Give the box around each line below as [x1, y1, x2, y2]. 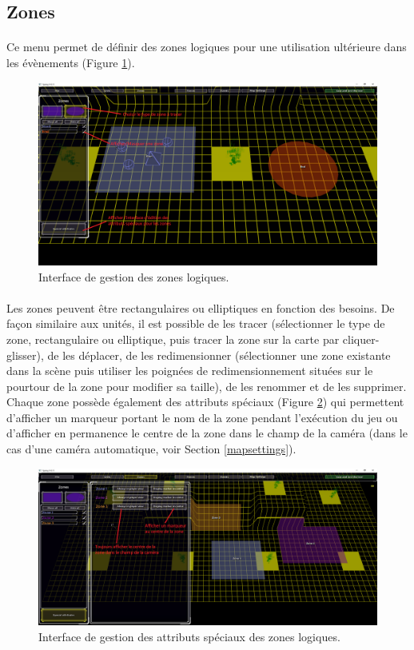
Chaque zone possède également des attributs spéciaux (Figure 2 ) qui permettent [6, 393, 404, 410]
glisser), [6, 346, 44, 363]
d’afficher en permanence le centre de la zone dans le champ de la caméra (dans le [6, 425, 408, 441]
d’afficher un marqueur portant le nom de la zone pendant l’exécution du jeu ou [6, 409, 398, 425]
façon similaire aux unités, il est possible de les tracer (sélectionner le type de [6, 315, 385, 332]
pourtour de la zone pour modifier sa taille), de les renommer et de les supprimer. [6, 377, 407, 394]
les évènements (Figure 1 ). [6, 54, 135, 70]
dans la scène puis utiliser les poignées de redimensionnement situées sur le [6, 362, 373, 379]
